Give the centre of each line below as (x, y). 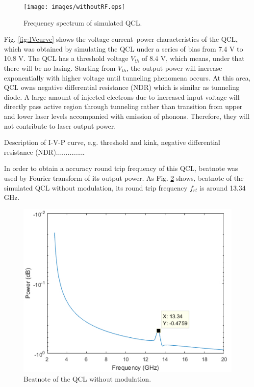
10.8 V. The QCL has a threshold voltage (66, 58)
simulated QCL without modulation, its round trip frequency (96, 187)
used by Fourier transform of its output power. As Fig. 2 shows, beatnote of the (124, 178)
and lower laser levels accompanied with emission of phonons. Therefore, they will (127, 116)
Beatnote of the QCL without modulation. (87, 379)
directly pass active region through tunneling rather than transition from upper (123, 106)
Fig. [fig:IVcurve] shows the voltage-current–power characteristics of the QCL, (121, 39)
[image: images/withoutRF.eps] (75, 7)
